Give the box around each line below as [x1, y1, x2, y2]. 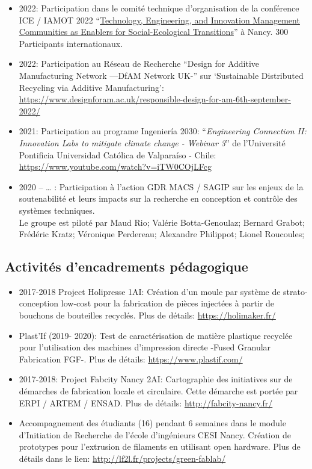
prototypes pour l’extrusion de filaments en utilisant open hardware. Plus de [19, 440, 301, 453]
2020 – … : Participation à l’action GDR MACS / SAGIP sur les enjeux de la [19, 180, 304, 193]
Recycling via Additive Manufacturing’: [19, 81, 164, 93]
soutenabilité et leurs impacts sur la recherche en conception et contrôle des [19, 192, 298, 205]
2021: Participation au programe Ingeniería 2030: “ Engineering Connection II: [19, 125, 307, 137]
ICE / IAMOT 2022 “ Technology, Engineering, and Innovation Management [19, 13, 300, 26]
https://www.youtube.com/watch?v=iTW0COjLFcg [19, 160, 212, 173]
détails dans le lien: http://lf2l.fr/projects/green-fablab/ [19, 452, 226, 465]
